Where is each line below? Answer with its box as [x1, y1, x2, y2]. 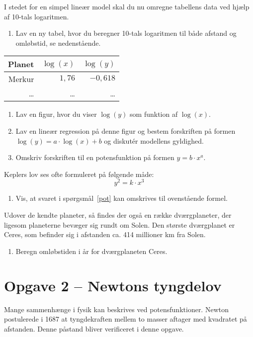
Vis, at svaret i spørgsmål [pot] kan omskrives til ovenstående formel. [15, 193, 228, 203]
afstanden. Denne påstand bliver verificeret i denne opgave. [4, 323, 184, 334]
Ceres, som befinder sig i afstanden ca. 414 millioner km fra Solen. [4, 229, 206, 240]
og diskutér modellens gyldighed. [104, 135, 204, 146]
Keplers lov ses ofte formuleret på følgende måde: [4, 168, 154, 179]
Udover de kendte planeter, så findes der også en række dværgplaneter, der [4, 210, 232, 220]
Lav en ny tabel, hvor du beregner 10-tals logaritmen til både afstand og [15, 28, 237, 38]
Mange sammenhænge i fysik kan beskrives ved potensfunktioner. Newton [4, 304, 229, 314]
